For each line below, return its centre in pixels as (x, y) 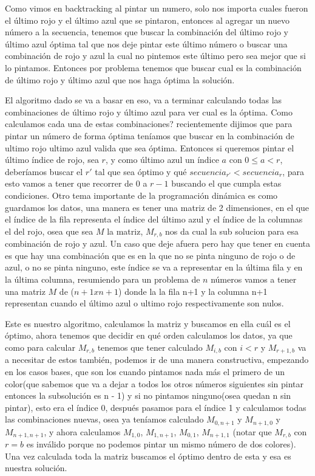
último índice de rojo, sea (52, 160)
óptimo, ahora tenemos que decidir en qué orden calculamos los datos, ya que (149, 335)
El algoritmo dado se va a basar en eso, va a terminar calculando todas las (144, 100)
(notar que (252, 431)
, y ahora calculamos (82, 431)
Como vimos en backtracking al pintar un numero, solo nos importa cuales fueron (157, 8)
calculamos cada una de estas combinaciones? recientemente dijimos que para (149, 124)
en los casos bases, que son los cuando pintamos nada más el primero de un (145, 371)
